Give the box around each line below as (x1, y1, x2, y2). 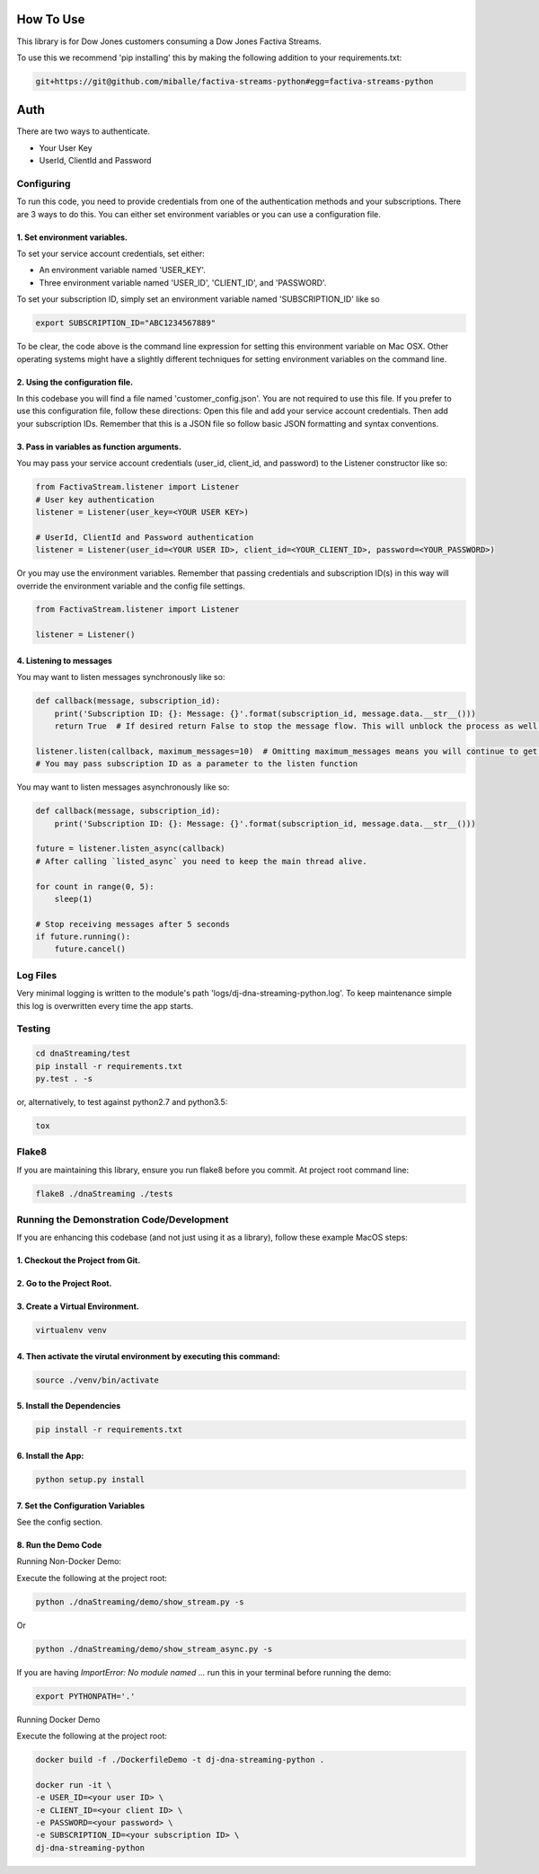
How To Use (16, 12, 85, 27)
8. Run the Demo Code (16, 1540, 102, 1551)
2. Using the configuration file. (16, 376, 134, 387)
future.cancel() (54, 944, 126, 954)
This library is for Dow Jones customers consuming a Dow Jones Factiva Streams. (16, 36, 323, 47)
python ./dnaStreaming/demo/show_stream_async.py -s (35, 1644, 273, 1654)
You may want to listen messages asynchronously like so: (16, 782, 230, 792)
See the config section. (16, 1516, 103, 1527)
